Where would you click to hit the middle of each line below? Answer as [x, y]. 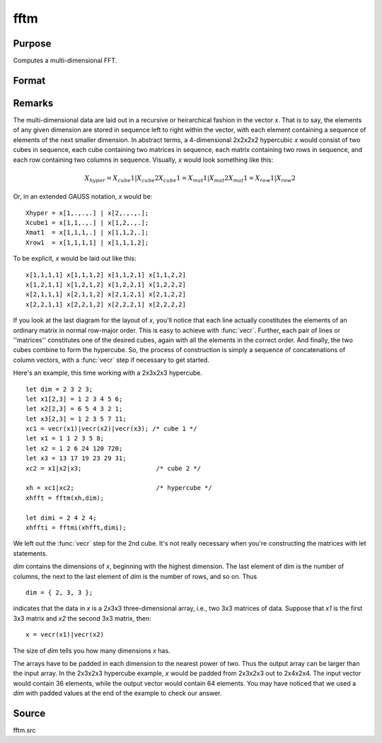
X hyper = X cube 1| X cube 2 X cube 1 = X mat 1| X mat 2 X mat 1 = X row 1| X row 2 [190, 179]
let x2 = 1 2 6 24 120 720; [74, 448]
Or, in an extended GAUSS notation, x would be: [83, 197]
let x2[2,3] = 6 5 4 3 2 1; [74, 409]
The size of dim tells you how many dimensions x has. [92, 650]
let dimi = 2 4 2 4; [61, 517]
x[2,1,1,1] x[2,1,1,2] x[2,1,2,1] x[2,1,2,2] [106, 294]
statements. [30, 553]
